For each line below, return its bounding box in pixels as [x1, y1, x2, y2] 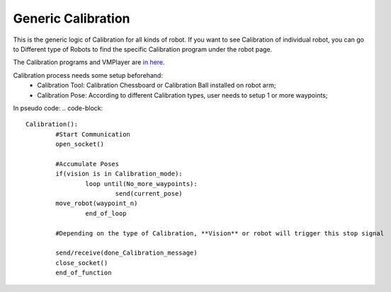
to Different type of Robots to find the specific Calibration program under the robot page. [13, 45, 273, 53]
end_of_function [55, 269, 112, 277]
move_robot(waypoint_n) [55, 199, 138, 208]
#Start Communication [55, 130, 131, 138]
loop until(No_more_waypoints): [85, 180, 198, 187]
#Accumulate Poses [55, 160, 120, 168]
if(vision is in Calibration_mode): [55, 170, 183, 178]
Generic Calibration [13, 11, 130, 26]
